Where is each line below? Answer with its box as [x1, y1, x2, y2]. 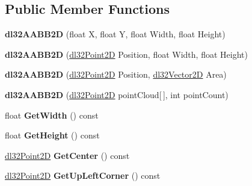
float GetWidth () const [5, 108, 99, 121]
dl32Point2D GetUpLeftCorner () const [5, 169, 161, 182]
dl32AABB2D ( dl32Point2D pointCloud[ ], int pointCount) [5, 88, 229, 101]
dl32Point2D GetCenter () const [5, 149, 130, 161]
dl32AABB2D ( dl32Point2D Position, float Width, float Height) [5, 48, 248, 60]
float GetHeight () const [5, 129, 100, 141]
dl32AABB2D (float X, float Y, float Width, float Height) [5, 28, 226, 40]
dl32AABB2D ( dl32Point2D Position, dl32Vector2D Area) [5, 68, 227, 81]
